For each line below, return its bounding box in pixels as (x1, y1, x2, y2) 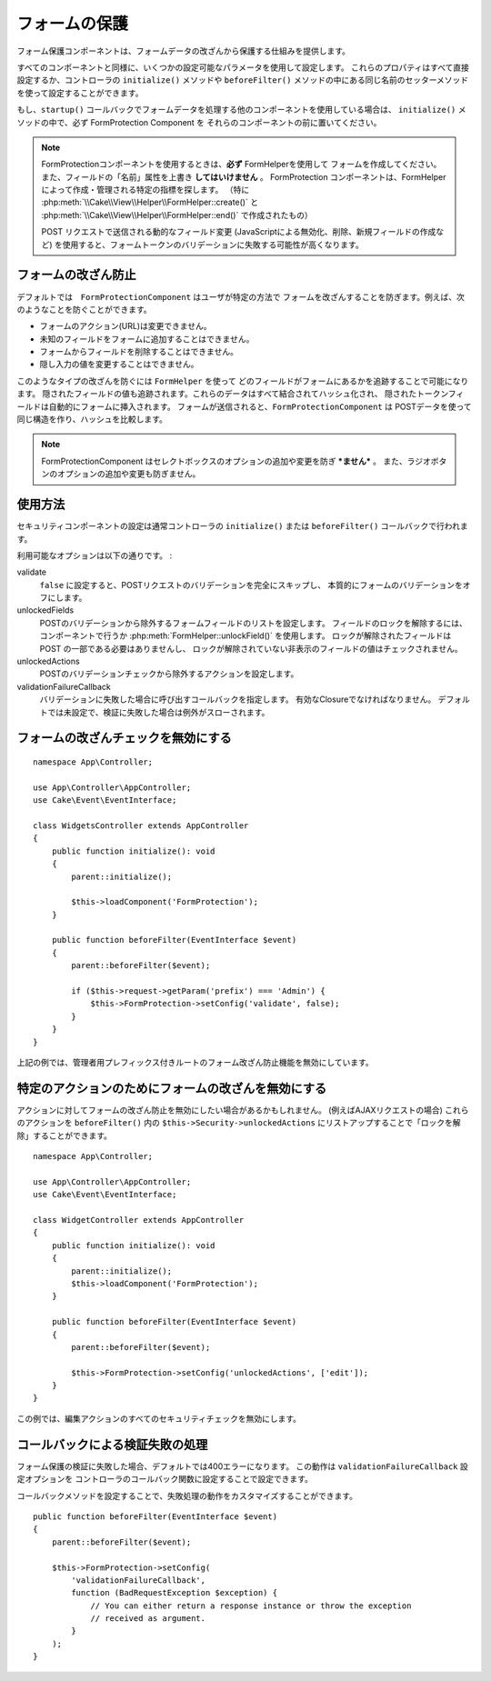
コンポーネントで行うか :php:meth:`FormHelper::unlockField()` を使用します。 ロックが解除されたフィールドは (39, 630, 452, 641)
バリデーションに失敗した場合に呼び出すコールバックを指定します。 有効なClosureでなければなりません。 (39, 694, 436, 705)
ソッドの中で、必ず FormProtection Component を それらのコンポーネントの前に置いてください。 (16, 116, 382, 127)
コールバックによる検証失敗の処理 (16, 1436, 208, 1452)
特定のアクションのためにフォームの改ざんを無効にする (16, 1080, 327, 1096)
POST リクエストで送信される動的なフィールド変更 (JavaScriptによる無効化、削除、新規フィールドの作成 (41, 226, 436, 237)
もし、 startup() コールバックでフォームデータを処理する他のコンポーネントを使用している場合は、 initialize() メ (16, 105, 466, 115)
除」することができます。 (16, 1130, 113, 1141)
